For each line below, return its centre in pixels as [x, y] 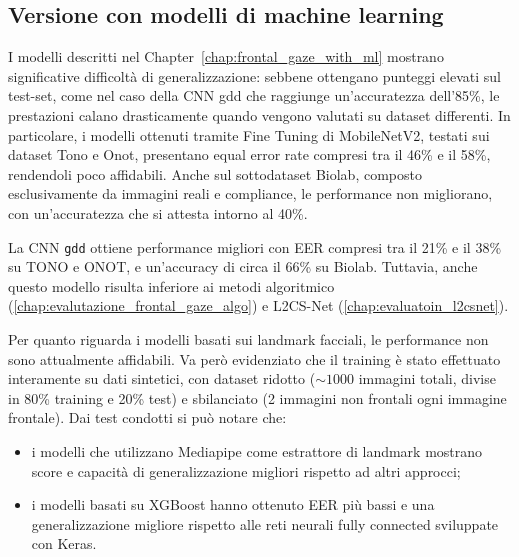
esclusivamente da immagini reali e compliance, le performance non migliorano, [250, 193]
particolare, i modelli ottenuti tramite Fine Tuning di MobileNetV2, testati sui [249, 134]
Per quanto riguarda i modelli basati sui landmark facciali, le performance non [248, 338]
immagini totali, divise [427, 378]
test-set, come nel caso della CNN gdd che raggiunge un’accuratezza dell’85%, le [254, 95]
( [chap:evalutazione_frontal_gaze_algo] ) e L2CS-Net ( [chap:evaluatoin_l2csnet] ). [258, 305]
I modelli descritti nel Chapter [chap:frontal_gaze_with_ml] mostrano [226, 56]
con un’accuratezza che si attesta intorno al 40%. [158, 212]
